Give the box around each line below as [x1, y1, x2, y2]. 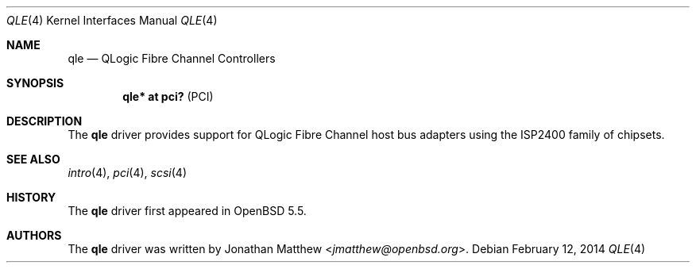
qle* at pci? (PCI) [122, 90, 214, 103]
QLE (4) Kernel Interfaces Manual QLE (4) [6, 13, 218, 27]
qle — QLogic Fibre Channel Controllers [68, 52, 276, 65]
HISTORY [6, 190, 56, 204]
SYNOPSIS [6, 76, 64, 90]
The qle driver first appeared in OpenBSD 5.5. [68, 204, 307, 217]
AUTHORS [6, 229, 62, 242]
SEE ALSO [6, 152, 60, 166]
